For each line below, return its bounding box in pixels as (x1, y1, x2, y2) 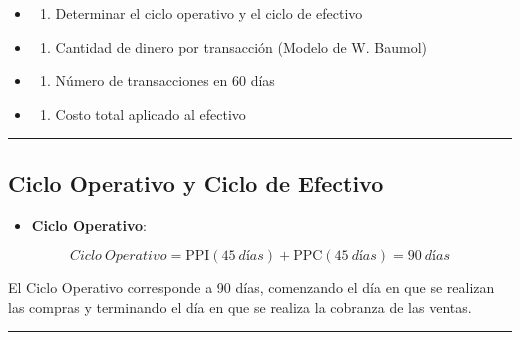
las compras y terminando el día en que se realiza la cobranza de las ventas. (8, 296, 472, 317)
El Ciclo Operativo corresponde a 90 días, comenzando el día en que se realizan (8, 277, 495, 298)
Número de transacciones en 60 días (55, 70, 275, 91)
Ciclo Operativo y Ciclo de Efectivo (8, 167, 384, 198)
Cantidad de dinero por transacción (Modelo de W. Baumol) (55, 36, 428, 57)
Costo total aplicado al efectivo (55, 103, 246, 124)
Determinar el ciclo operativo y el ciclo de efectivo (55, 3, 363, 23)
